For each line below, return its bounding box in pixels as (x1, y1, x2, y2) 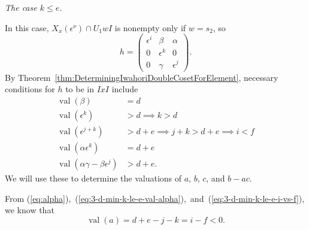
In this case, (5, 21, 49, 34)
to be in (65, 83, 94, 95)
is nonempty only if (114, 21, 186, 34)
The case (5, 1, 37, 13)
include (111, 83, 138, 95)
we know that (5, 204, 54, 216)
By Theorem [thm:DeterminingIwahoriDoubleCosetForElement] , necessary (5, 71, 278, 83)
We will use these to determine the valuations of (5, 171, 182, 184)
